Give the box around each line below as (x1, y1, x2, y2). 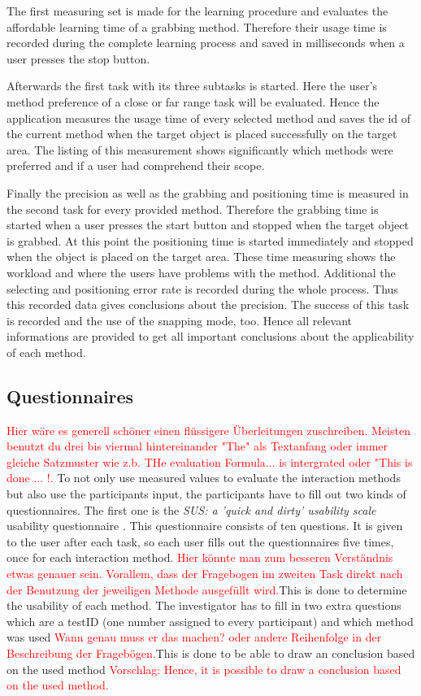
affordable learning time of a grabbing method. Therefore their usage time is (7, 18, 387, 35)
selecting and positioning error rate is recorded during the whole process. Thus (7, 280, 398, 297)
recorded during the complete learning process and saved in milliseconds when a (7, 34, 405, 51)
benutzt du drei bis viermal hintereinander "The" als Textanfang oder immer (7, 437, 388, 455)
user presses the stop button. (7, 50, 150, 67)
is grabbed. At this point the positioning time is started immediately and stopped (7, 232, 414, 249)
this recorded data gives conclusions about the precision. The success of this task (7, 296, 410, 313)
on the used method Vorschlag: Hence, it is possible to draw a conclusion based (7, 660, 401, 677)
